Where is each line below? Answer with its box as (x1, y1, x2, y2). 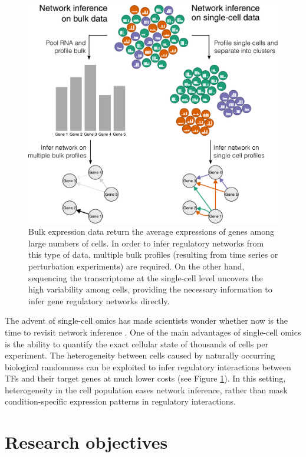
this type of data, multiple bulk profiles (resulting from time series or (28, 248, 278, 261)
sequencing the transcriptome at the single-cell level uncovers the (28, 271, 263, 284)
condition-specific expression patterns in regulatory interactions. (5, 395, 236, 407)
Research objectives (5, 430, 168, 454)
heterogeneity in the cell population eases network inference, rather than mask (5, 383, 288, 396)
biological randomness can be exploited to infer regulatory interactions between (5, 360, 291, 373)
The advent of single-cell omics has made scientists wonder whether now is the (5, 314, 288, 327)
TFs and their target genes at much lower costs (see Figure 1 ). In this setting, (5, 372, 286, 384)
